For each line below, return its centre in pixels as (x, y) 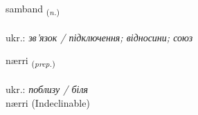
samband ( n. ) (33, 9)
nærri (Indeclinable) (48, 102)
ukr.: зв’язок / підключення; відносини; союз (99, 37)
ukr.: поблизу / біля (47, 89)
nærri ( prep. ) (30, 61)
